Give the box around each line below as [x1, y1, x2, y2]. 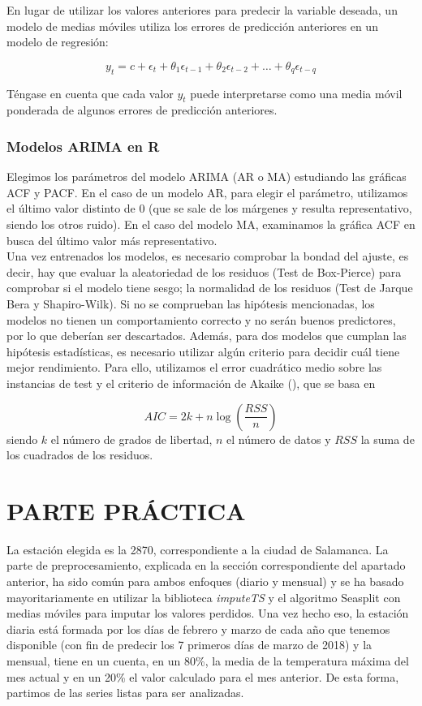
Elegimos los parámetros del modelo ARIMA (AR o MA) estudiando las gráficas [6, 168, 407, 185]
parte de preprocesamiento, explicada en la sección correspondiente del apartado [6, 557, 406, 574]
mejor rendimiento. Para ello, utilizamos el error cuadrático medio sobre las [6, 359, 382, 376]
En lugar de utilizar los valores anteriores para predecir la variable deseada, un [6, 2, 398, 18]
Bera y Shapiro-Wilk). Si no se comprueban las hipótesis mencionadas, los [6, 295, 375, 312]
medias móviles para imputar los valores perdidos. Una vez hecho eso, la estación [6, 605, 409, 622]
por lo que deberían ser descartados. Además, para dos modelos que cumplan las [6, 327, 407, 344]
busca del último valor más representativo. [6, 231, 217, 248]
